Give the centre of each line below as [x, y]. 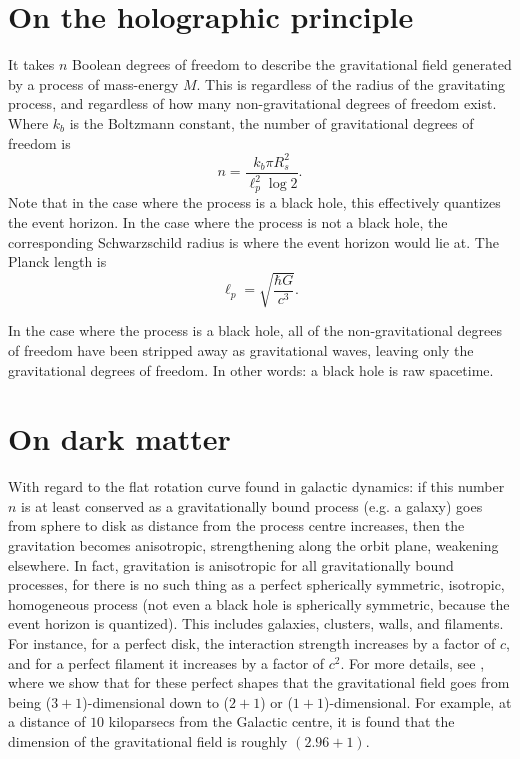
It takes [31, 64]
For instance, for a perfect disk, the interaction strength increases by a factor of [252, 643]
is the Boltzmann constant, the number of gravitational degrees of [271, 122]
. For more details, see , [412, 662]
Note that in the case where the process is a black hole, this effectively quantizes [254, 202]
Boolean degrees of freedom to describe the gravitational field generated [292, 64]
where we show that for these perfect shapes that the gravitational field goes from [259, 682]
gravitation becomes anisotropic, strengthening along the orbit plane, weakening [253, 545]
